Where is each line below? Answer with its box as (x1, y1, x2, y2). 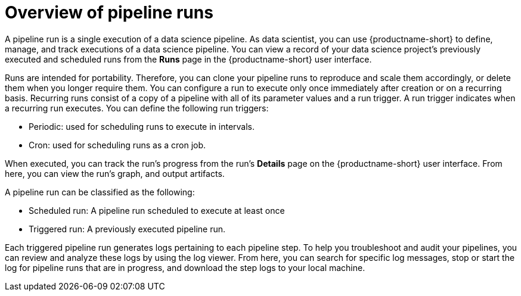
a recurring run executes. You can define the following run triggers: (5, 102, 269, 113)
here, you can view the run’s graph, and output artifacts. (5, 168, 225, 179)
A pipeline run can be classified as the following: (5, 186, 195, 197)
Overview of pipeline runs (5, 2, 213, 23)
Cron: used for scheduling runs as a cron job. (29, 139, 206, 150)
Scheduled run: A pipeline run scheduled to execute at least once (29, 205, 285, 216)
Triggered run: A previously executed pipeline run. (29, 223, 225, 234)
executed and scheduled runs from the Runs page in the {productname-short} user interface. (5, 54, 372, 64)
